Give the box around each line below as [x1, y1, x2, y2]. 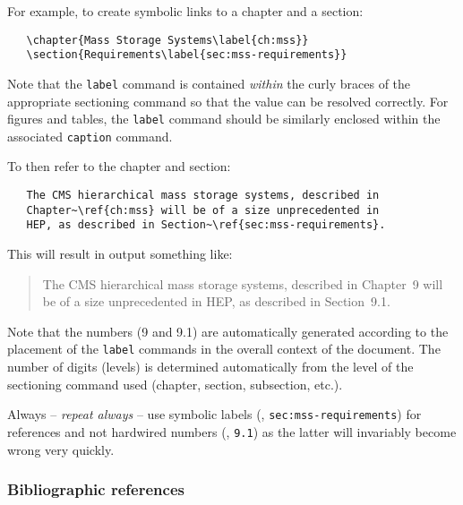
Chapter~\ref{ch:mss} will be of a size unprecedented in [26, 203, 380, 217]
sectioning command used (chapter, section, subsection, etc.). [7, 374, 343, 393]
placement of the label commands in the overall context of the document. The [7, 339, 441, 358]
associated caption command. [7, 126, 173, 145]
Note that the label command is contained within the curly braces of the [7, 73, 411, 92]
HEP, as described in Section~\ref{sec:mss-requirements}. [26, 218, 386, 232]
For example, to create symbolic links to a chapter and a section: [7, 2, 364, 20]
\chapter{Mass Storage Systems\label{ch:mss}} [26, 33, 309, 47]
